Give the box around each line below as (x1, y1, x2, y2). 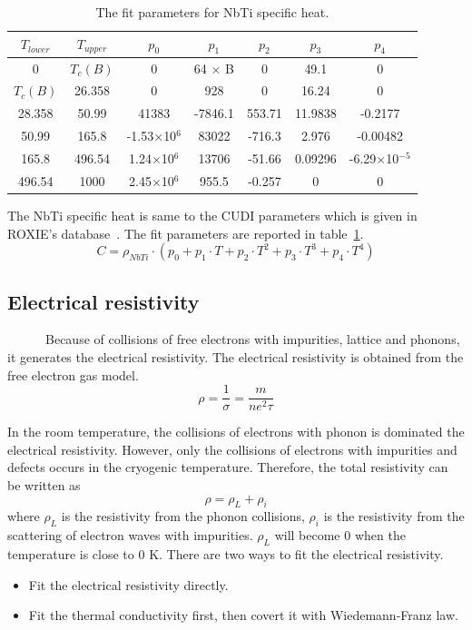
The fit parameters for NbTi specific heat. (95, 3, 329, 21)
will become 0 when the (274, 526, 406, 545)
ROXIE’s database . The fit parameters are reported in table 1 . (7, 223, 364, 242)
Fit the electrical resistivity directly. (28, 575, 229, 594)
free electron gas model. (7, 365, 139, 384)
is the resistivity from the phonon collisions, (61, 507, 305, 526)
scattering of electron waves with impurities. (7, 526, 253, 545)
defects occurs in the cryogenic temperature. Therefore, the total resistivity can (7, 458, 448, 477)
